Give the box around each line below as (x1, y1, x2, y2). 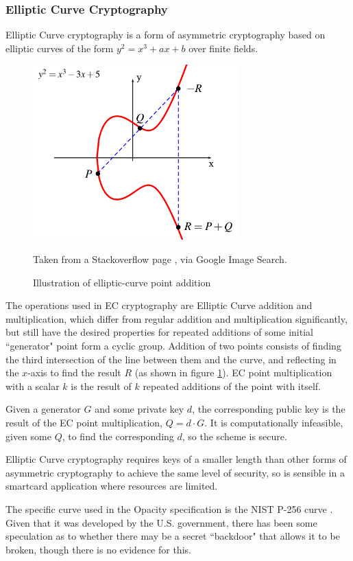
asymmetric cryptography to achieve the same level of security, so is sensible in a (5, 465, 345, 479)
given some (5, 428, 51, 443)
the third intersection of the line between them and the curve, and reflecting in (5, 352, 337, 366)
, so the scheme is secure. (182, 428, 287, 443)
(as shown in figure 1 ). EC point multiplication (134, 365, 332, 380)
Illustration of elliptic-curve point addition (33, 275, 211, 289)
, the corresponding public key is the (192, 402, 345, 416)
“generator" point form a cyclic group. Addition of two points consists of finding (5, 338, 341, 352)
